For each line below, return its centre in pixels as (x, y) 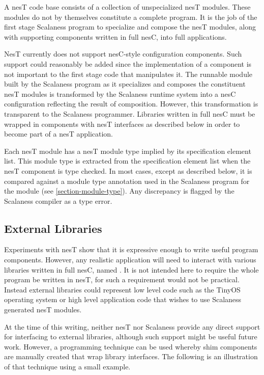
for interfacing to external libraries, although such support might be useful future (131, 337)
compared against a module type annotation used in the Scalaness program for (127, 181)
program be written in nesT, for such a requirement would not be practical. (122, 279)
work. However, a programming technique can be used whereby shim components (131, 346)
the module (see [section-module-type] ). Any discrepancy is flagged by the (119, 191)
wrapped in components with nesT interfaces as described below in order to (122, 124)
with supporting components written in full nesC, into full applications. (115, 36)
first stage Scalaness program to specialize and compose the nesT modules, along (130, 27)
